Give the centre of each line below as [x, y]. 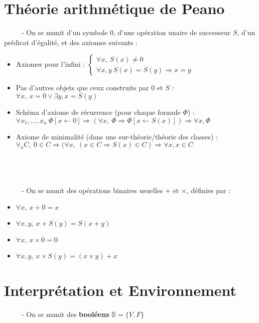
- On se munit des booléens [65, 314]
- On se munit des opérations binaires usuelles [92, 190]
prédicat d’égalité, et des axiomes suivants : [71, 42]
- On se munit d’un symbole [64, 32]
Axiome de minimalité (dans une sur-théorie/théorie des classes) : [117, 136]
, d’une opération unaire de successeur [172, 32]
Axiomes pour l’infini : [50, 64]
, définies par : [209, 190]
